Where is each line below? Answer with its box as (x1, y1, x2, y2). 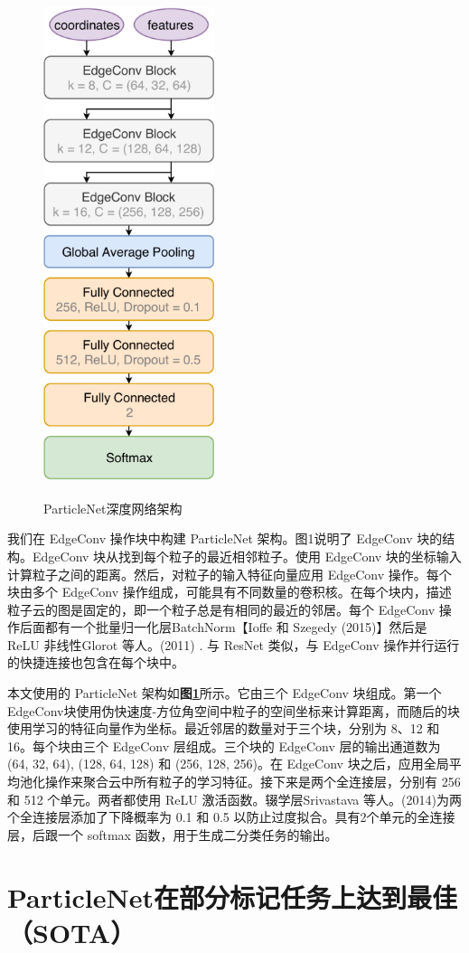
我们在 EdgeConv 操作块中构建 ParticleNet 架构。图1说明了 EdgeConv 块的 (7, 529, 443, 548)
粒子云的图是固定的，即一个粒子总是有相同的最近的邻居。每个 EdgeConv (7, 599, 436, 618)
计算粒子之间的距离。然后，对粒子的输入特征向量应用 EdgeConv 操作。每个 (7, 564, 452, 583)
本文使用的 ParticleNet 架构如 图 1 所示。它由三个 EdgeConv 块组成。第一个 (7, 684, 442, 703)
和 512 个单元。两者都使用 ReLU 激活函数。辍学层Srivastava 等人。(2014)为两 (7, 789, 462, 808)
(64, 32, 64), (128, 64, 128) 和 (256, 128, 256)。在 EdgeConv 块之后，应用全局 (7, 754, 449, 773)
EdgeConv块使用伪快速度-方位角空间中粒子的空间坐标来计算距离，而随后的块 (7, 701, 461, 720)
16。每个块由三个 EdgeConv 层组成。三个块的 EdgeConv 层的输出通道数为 (7, 736, 441, 755)
